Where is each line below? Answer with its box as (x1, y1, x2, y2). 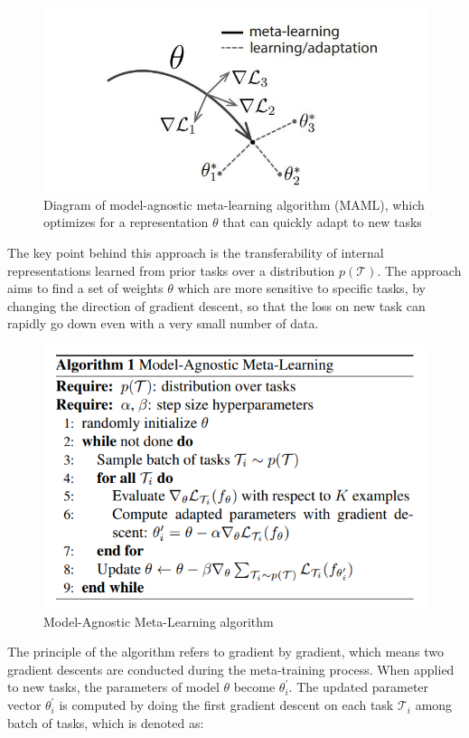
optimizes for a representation (43, 213, 209, 232)
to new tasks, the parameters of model (7, 677, 220, 696)
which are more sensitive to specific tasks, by (177, 279, 426, 298)
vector (7, 695, 42, 714)
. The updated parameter (288, 677, 429, 696)
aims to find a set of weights (7, 279, 164, 298)
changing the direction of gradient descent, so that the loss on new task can (7, 296, 426, 315)
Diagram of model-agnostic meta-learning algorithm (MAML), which (43, 194, 425, 213)
